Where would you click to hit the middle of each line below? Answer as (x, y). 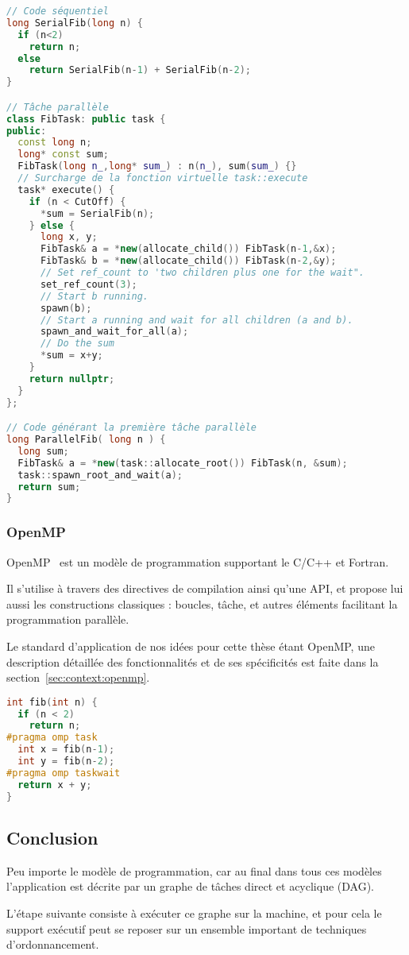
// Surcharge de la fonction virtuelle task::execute (163, 178)
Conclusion (52, 837)
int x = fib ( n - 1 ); (66, 750)
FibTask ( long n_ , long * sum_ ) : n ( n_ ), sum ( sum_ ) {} (157, 166)
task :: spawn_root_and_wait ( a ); (100, 475)
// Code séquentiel (58, 11)
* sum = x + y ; (71, 356)
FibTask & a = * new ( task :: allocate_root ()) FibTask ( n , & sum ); (183, 463)
